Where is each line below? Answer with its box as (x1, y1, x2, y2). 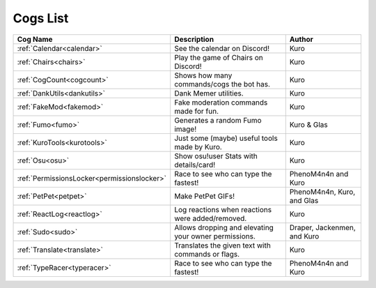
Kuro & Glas (289, 119, 328, 129)
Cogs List (13, 10, 69, 26)
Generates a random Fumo (174, 115, 262, 125)
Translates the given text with (174, 241, 271, 250)
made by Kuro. (174, 142, 222, 151)
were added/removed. (174, 213, 247, 223)
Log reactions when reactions (174, 204, 272, 214)
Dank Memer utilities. (174, 88, 244, 98)
